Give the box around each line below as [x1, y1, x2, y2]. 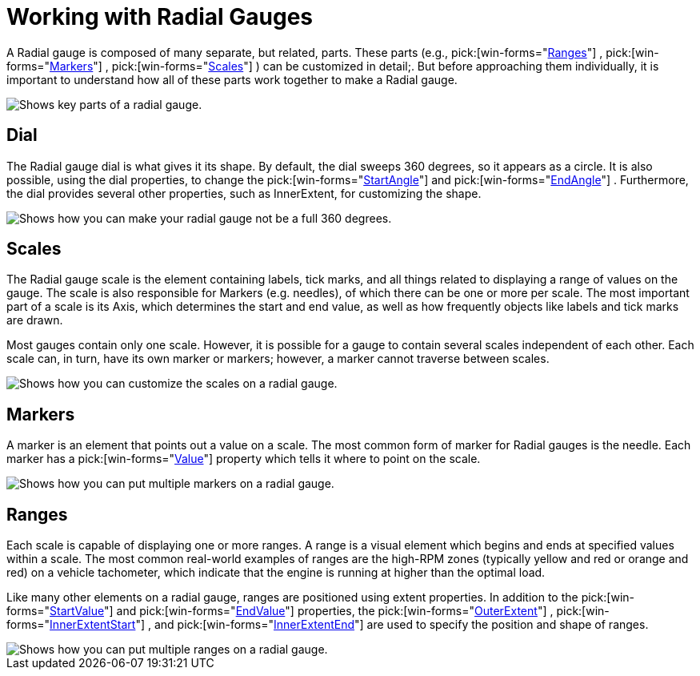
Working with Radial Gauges [6, 3, 314, 30]
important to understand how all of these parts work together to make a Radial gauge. [6, 72, 458, 87]
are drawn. [6, 313, 63, 328]
